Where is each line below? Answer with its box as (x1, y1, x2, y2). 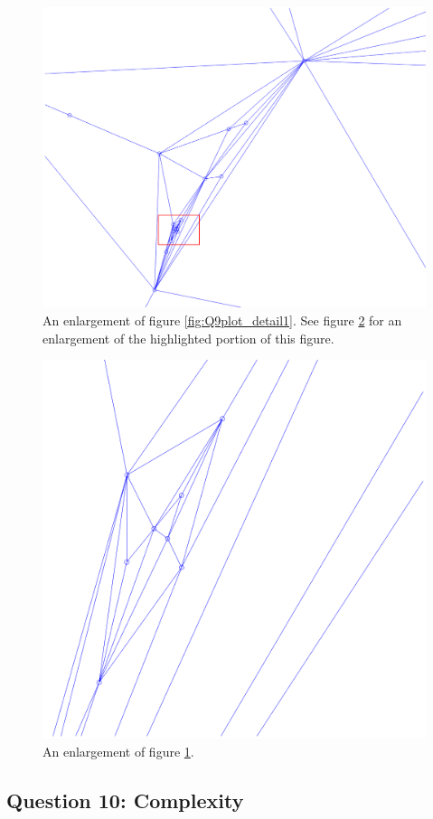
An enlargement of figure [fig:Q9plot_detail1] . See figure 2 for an (42, 311, 402, 330)
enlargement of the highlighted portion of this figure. (42, 328, 334, 347)
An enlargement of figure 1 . (42, 741, 194, 760)
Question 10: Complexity (6, 786, 244, 814)
